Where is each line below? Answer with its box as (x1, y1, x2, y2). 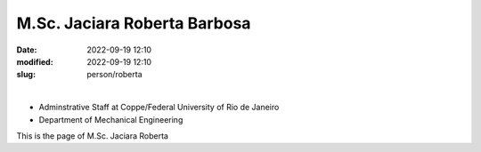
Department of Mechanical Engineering (38, 114, 183, 124)
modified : (16, 56, 53, 67)
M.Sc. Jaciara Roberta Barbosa (16, 13, 251, 33)
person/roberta (86, 69, 143, 80)
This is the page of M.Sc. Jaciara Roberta (16, 130, 169, 141)
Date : (16, 44, 37, 55)
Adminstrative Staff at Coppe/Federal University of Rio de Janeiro (38, 102, 280, 113)
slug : (16, 69, 36, 80)
